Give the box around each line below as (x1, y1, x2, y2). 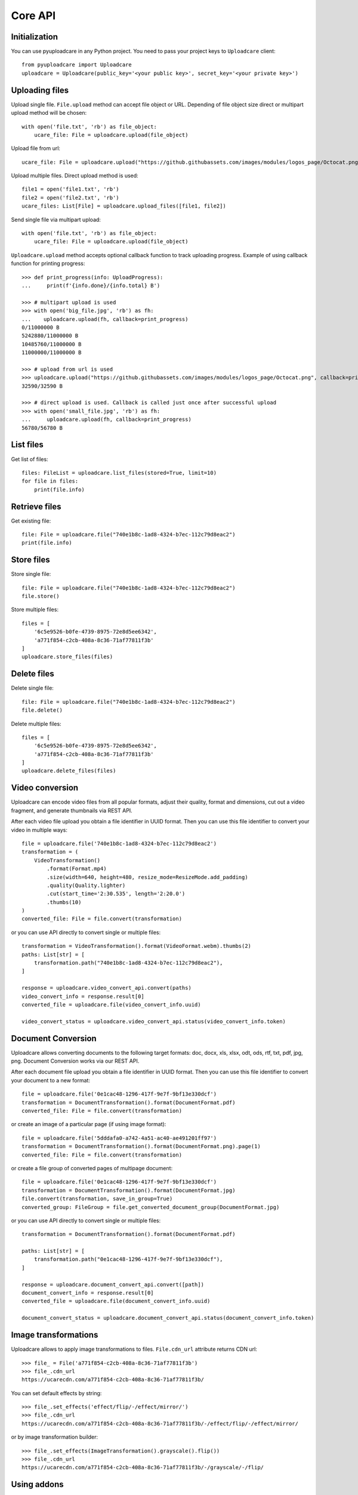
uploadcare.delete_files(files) (21, 767, 116, 774)
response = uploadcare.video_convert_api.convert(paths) (21, 984, 192, 991)
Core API (11, 9, 56, 22)
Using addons (11, 1479, 64, 1490)
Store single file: (11, 570, 51, 578)
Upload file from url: (11, 145, 61, 152)
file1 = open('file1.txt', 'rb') (21, 186, 119, 193)
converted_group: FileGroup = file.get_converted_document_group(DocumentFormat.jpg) (21, 1204, 280, 1210)
